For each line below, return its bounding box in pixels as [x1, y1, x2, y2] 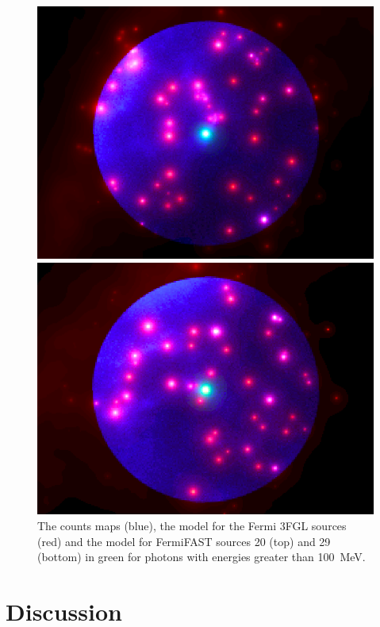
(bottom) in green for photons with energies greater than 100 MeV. [37, 548, 366, 565]
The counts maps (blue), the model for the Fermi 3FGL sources [37, 517, 347, 533]
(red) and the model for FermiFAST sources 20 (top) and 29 [37, 533, 331, 549]
